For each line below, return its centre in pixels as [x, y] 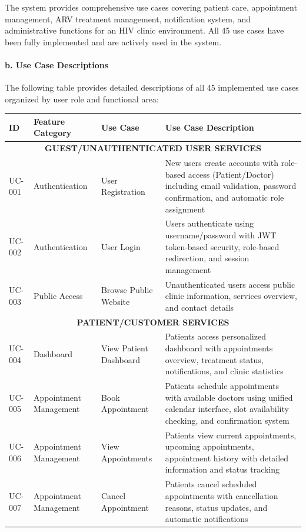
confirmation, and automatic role [224, 197]
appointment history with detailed [227, 458]
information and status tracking [222, 469]
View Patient [124, 348]
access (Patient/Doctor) [231, 174]
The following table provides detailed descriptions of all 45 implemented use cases [152, 87]
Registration [123, 192]
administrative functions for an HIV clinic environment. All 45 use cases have [144, 30]
